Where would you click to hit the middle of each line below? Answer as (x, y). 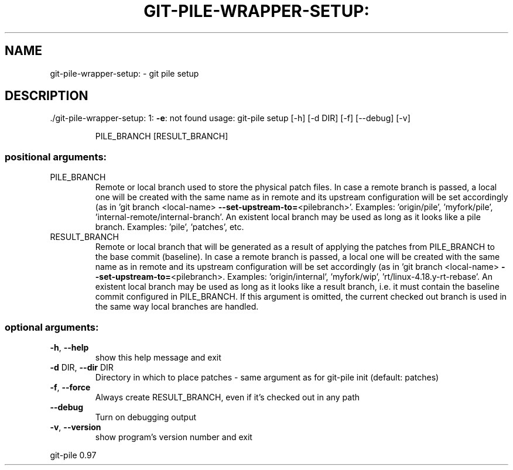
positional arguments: (56, 157)
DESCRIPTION (47, 96)
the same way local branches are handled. (177, 307)
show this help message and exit (158, 357)
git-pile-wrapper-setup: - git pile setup (124, 73)
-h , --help (69, 347)
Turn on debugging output (146, 417)
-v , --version (76, 427)
